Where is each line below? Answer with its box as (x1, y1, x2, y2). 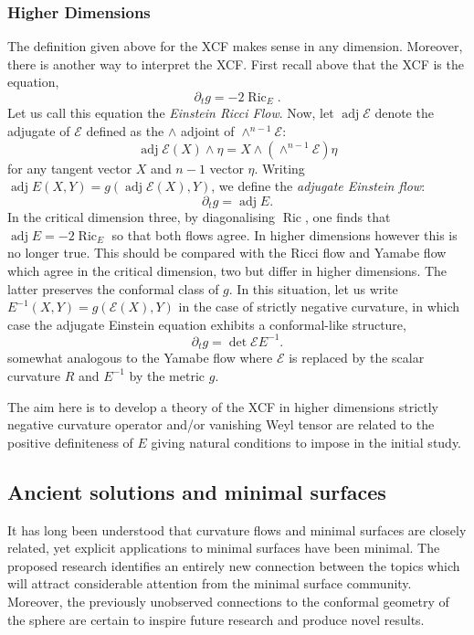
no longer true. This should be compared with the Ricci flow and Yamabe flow (7, 243, 447, 262)
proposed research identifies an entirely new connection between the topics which (7, 556, 460, 575)
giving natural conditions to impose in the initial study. (151, 432, 462, 451)
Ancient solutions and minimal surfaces (7, 477, 386, 505)
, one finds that (304, 207, 391, 227)
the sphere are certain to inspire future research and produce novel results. (7, 609, 425, 629)
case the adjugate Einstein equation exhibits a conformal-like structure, (7, 314, 406, 333)
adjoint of (180, 122, 235, 141)
